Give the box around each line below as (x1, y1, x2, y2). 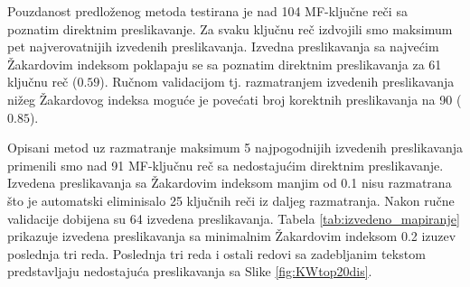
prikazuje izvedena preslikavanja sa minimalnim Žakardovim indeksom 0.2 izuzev (7, 227, 456, 245)
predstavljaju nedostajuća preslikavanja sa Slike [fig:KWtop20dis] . (7, 262, 372, 281)
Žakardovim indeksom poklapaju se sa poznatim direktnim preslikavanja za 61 (7, 54, 442, 73)
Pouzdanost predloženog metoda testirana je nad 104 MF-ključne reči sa (7, 2, 408, 20)
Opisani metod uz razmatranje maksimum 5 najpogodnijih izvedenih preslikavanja (7, 138, 464, 157)
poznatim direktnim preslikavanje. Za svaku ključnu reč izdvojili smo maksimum (7, 19, 453, 38)
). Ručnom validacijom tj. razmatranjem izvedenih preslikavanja (99, 72, 455, 91)
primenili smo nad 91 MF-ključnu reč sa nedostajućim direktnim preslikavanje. (7, 155, 444, 174)
